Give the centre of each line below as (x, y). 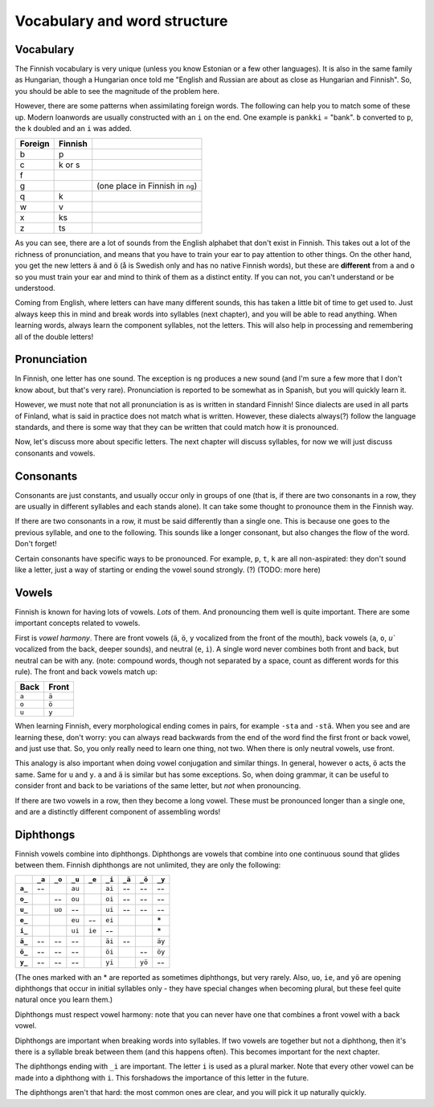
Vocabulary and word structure (121, 21)
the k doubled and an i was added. (73, 129)
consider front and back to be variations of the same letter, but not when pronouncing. (158, 786)
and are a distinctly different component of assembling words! (118, 812)
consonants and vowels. (55, 453)
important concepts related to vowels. (78, 623)
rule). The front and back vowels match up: (86, 672)
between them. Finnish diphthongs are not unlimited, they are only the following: (148, 865)
